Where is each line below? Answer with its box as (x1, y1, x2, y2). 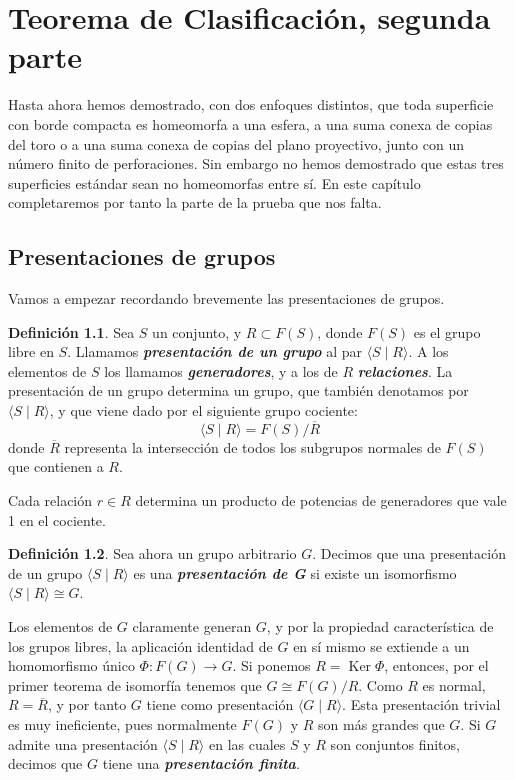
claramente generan (132, 616, 252, 637)
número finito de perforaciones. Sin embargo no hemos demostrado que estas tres (8, 153, 504, 174)
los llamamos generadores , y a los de (104, 360, 338, 381)
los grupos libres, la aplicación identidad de (8, 635, 273, 656)
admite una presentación (8, 733, 158, 754)
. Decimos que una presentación (312, 543, 506, 564)
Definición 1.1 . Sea (8, 321, 135, 342)
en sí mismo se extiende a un (293, 635, 470, 656)
